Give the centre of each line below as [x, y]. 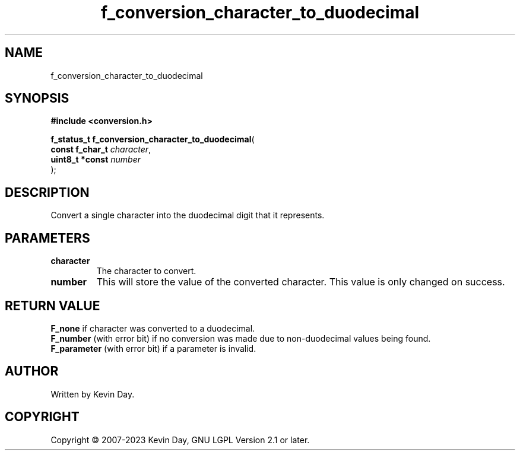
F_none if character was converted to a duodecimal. [153, 328]
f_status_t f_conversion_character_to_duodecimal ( [153, 139]
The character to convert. [146, 271]
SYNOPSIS [37, 98]
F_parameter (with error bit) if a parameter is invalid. [153, 348]
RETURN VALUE [53, 306]
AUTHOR [32, 371]
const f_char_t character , [101, 149]
